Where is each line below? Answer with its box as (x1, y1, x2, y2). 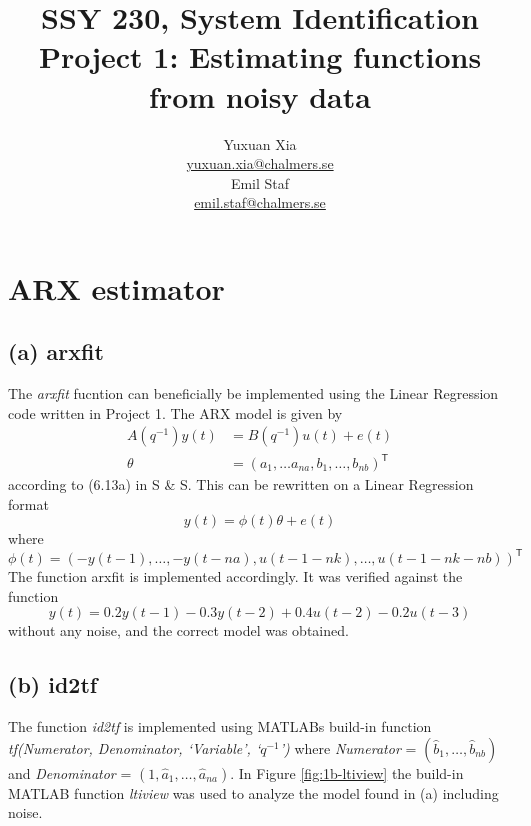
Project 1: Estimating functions (38, 36, 482, 77)
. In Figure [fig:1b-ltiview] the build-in (230, 762, 464, 783)
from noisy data (149, 75, 371, 116)
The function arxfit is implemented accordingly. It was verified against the (8, 566, 463, 587)
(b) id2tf (8, 669, 98, 700)
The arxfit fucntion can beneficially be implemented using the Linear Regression (8, 383, 499, 404)
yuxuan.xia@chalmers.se (186, 153, 334, 174)
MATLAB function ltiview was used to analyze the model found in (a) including (8, 782, 499, 803)
